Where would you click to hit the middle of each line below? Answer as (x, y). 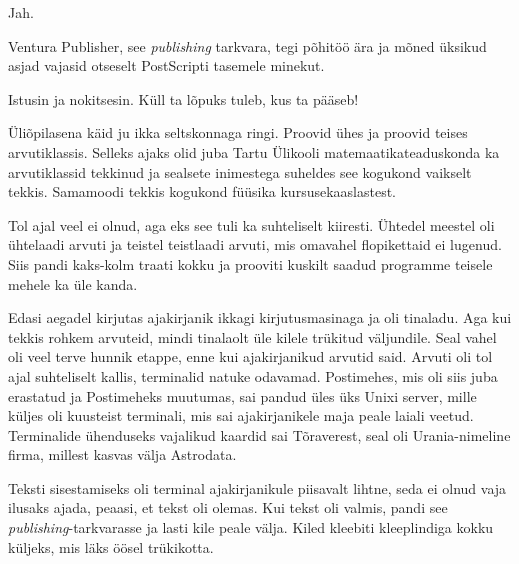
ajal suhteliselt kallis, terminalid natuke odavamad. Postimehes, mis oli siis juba (253, 375)
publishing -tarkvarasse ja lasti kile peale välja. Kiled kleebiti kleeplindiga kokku (251, 527)
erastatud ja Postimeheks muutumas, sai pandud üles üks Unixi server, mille (242, 395)
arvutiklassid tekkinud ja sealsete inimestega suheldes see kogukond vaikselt (240, 171)
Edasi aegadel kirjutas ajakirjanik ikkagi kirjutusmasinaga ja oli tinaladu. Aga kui (260, 317)
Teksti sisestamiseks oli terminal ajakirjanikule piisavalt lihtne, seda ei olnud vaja (257, 487)
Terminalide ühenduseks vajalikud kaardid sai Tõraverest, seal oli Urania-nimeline (259, 434)
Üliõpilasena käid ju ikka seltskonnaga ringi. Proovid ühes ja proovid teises (238, 132)
